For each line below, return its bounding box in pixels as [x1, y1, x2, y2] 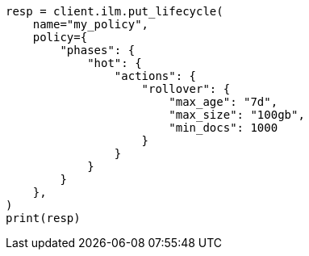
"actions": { [114, 69, 197, 82]
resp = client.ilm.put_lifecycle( [6, 5, 223, 18]
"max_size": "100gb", [169, 108, 305, 121]
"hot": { [87, 57, 142, 69]
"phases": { [60, 44, 136, 57]
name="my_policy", [32, 18, 149, 31]
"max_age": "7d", [169, 95, 278, 108]
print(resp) [6, 212, 81, 225]
